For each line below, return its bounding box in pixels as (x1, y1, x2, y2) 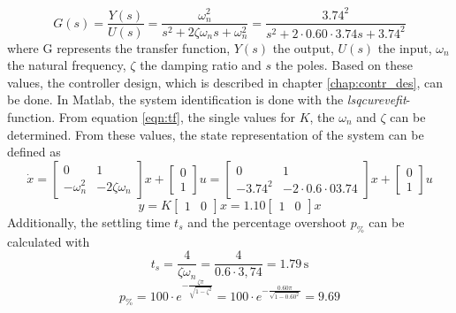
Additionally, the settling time (7, 212, 171, 231)
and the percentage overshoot (187, 212, 347, 231)
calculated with (7, 232, 90, 250)
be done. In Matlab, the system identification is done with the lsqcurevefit (7, 90, 407, 109)
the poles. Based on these (275, 56, 413, 74)
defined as (7, 142, 61, 161)
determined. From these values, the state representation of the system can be (7, 125, 424, 143)
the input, (377, 38, 432, 57)
